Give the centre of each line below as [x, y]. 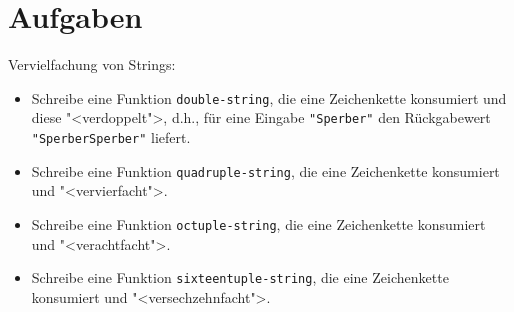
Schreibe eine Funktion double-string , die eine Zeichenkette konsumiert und [269, 97]
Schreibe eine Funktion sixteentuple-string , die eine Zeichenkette [240, 277]
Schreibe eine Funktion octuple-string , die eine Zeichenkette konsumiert [258, 223]
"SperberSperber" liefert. [111, 137]
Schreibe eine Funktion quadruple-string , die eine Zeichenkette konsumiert [265, 170]
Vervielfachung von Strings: [92, 64]
